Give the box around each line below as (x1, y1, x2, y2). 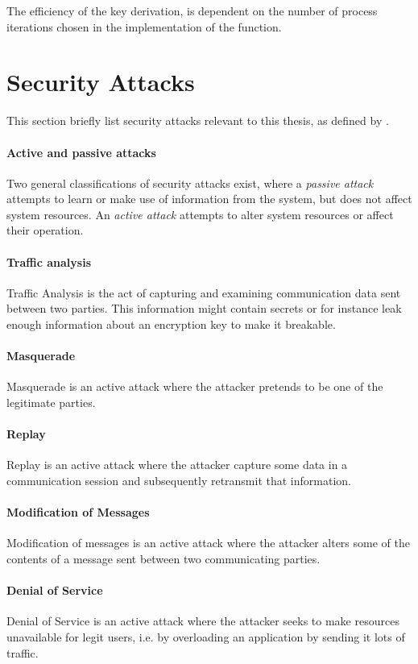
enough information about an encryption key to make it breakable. (6, 316, 336, 333)
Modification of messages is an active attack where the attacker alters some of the (6, 534, 410, 551)
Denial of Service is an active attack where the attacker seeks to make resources (6, 612, 399, 629)
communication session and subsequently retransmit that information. (6, 472, 351, 489)
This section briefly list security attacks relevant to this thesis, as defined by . (6, 112, 389, 129)
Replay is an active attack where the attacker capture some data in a (6, 456, 348, 473)
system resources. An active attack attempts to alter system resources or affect (6, 205, 394, 222)
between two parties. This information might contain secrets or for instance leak (6, 300, 402, 317)
